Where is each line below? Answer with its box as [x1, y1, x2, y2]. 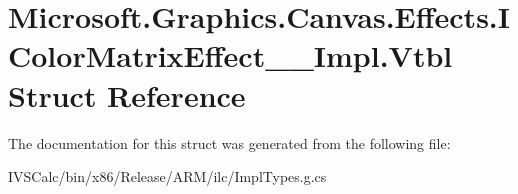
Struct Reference [8, 74, 246, 115]
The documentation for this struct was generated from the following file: [8, 132, 451, 153]
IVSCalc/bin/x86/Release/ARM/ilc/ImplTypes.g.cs [8, 166, 327, 187]
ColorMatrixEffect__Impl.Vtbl [8, 35, 453, 76]
